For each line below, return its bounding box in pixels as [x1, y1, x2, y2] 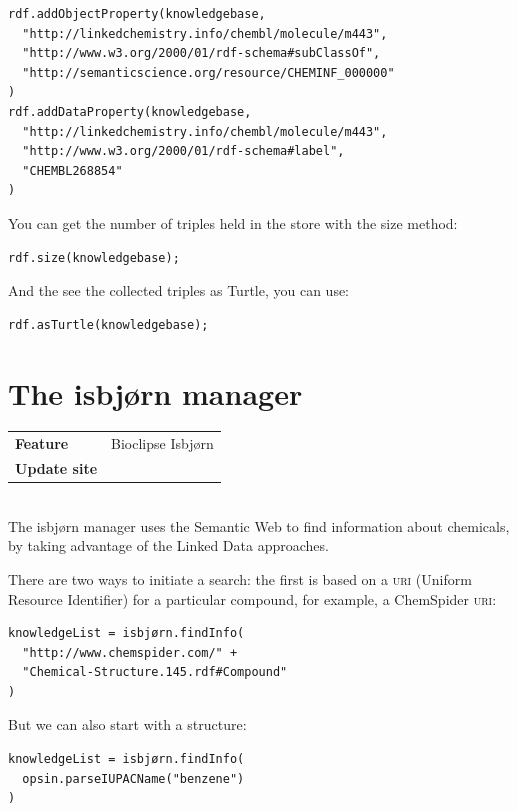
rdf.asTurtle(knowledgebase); [8, 317, 209, 332]
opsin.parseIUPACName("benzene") [22, 771, 245, 786]
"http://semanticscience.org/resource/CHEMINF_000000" [22, 65, 395, 80]
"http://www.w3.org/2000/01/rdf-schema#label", [22, 144, 345, 159]
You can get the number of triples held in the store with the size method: [8, 212, 458, 233]
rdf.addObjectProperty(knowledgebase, [8, 7, 266, 21]
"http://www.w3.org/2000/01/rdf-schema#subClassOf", [22, 46, 381, 61]
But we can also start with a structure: [8, 714, 247, 735]
